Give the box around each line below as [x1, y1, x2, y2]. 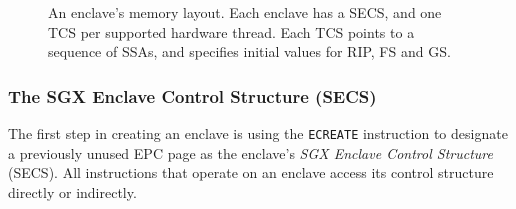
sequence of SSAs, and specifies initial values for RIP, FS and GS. [48, 41, 451, 62]
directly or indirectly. [8, 181, 137, 202]
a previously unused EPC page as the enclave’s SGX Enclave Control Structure [8, 142, 493, 163]
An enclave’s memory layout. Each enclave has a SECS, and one [48, 2, 442, 22]
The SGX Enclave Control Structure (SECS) [8, 83, 377, 108]
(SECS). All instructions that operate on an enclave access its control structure [8, 162, 494, 183]
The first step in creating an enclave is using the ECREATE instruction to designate [8, 123, 508, 143]
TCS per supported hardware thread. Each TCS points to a [48, 21, 415, 42]
